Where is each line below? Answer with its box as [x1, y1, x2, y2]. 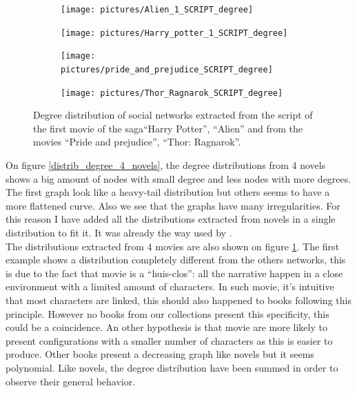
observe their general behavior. [6, 374, 136, 388]
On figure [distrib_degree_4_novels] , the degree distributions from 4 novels [6, 158, 326, 172]
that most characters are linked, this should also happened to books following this [6, 293, 351, 307]
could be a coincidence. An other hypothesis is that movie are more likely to [6, 320, 327, 334]
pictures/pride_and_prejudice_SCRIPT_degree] [61, 64, 273, 74]
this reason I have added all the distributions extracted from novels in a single [6, 212, 336, 226]
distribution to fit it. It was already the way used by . [6, 225, 232, 240]
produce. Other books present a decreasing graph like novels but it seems [6, 347, 314, 361]
